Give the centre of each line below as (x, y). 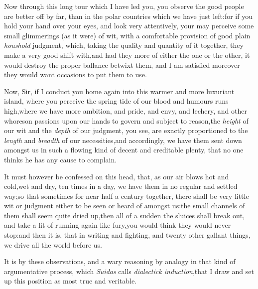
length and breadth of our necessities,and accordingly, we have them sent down (123, 140)
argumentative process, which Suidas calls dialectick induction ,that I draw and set (129, 271)
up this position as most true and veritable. (70, 281)
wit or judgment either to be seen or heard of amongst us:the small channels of (125, 206)
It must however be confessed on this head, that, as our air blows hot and (117, 176)
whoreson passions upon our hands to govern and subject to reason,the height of (126, 120)
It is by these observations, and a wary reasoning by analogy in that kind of (120, 261)
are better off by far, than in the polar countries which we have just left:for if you (128, 16)
